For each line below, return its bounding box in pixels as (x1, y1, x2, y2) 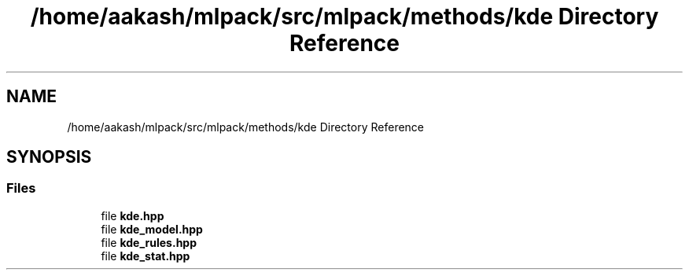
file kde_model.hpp (101, 222, 203, 236)
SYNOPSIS (6, 147, 92, 167)
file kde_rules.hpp (101, 235, 197, 249)
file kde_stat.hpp (101, 248, 190, 263)
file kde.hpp (101, 208, 164, 223)
